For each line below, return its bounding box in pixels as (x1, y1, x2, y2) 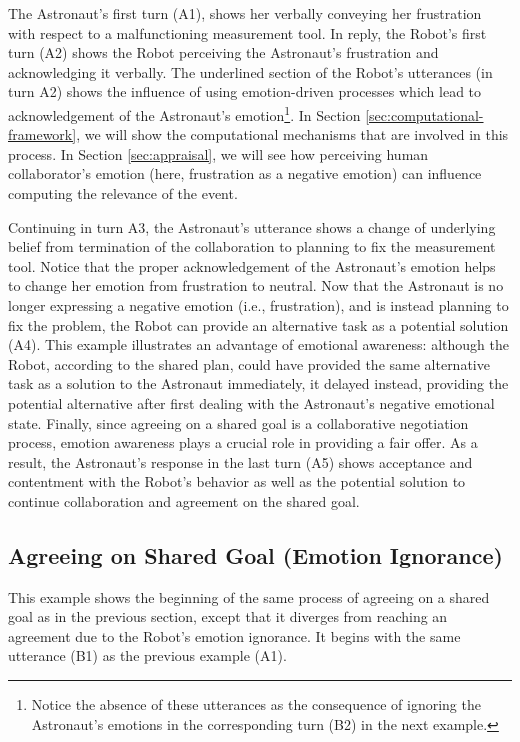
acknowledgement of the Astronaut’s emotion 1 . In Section (8, 101, 361, 125)
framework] (8, 124, 77, 145)
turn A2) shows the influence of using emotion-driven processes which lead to (8, 81, 482, 102)
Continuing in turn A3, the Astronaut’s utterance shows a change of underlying (8, 216, 496, 237)
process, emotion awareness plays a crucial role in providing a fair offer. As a (8, 432, 478, 453)
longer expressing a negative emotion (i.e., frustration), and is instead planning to (8, 294, 509, 315)
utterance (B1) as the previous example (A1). (8, 645, 287, 666)
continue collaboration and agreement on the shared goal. (8, 490, 360, 511)
